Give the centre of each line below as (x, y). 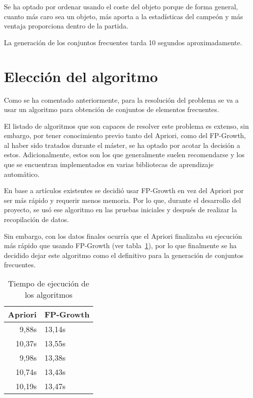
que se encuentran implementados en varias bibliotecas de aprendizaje (109, 164)
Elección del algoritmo (81, 76)
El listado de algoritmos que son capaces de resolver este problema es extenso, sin (126, 126)
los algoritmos (49, 295)
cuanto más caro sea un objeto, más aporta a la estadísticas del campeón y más (124, 16)
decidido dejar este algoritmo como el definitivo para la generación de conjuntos (124, 255)
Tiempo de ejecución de (49, 283)
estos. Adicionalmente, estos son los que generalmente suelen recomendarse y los (124, 155)
